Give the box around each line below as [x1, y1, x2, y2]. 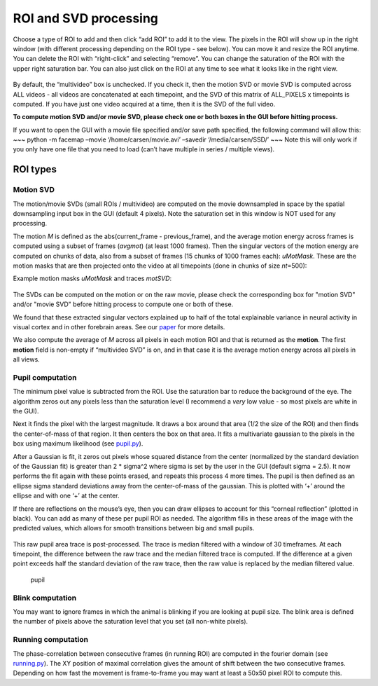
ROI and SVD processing [13, 11, 159, 26]
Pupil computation [13, 372, 77, 382]
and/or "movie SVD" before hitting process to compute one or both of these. [13, 300, 234, 308]
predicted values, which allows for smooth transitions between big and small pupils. [13, 524, 255, 533]
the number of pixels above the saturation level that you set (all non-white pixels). [13, 617, 248, 626]
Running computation [13, 635, 89, 645]
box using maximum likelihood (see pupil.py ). [13, 439, 143, 448]
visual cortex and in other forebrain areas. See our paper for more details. [13, 322, 225, 331]
